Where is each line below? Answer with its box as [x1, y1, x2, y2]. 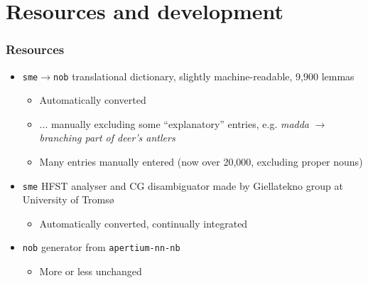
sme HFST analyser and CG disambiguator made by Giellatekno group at [22, 178, 343, 193]
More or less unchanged [39, 264, 142, 279]
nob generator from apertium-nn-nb [22, 240, 180, 255]
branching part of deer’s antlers [39, 130, 175, 145]
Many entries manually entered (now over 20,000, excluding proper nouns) [39, 154, 363, 169]
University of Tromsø [22, 192, 114, 207]
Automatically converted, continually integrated [39, 215, 248, 230]
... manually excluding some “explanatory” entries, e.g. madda [39, 116, 310, 131]
